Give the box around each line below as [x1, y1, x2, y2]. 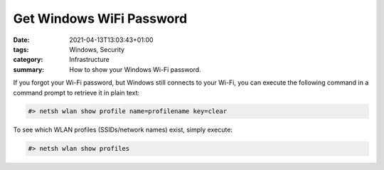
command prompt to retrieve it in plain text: [13, 88, 140, 97]
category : [13, 55, 43, 64]
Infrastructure [69, 55, 110, 64]
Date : [13, 36, 30, 44]
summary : [13, 65, 45, 74]
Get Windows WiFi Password [13, 11, 188, 26]
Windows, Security [69, 45, 124, 53]
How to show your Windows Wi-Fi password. [69, 65, 202, 74]
